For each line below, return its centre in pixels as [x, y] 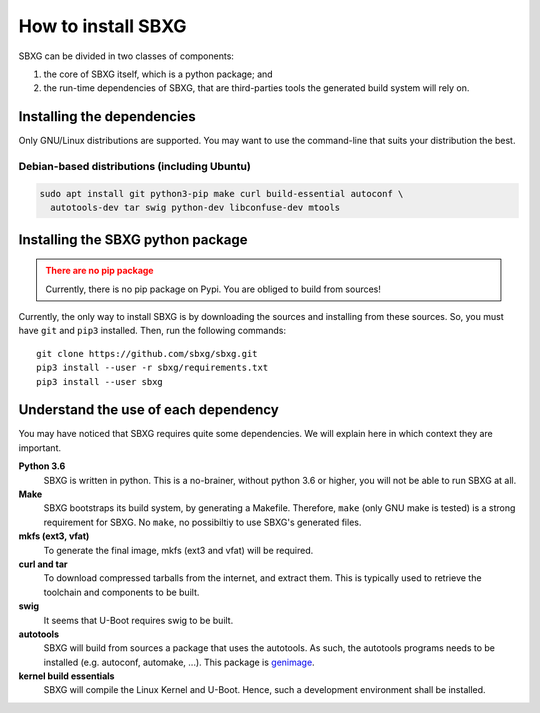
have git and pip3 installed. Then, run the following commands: [152, 331]
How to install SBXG [102, 26]
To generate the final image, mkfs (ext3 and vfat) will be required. [178, 550]
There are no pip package [99, 271]
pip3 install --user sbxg [100, 381]
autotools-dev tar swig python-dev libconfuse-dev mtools [195, 208]
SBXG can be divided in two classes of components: [126, 56]
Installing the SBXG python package [133, 239]
